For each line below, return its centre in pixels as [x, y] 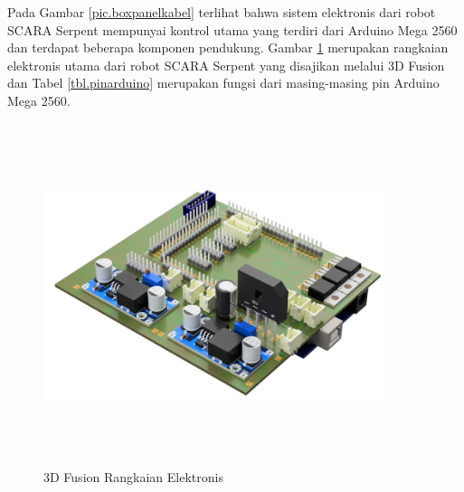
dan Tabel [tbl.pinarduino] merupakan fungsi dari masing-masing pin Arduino [223, 83]
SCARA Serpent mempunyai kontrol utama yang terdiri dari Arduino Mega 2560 [232, 29]
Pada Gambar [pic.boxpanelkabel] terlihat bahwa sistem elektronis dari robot [222, 12]
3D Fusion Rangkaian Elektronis [133, 477]
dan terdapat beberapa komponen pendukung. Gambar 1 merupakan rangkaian [228, 47]
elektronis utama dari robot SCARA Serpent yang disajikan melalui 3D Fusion [226, 65]
